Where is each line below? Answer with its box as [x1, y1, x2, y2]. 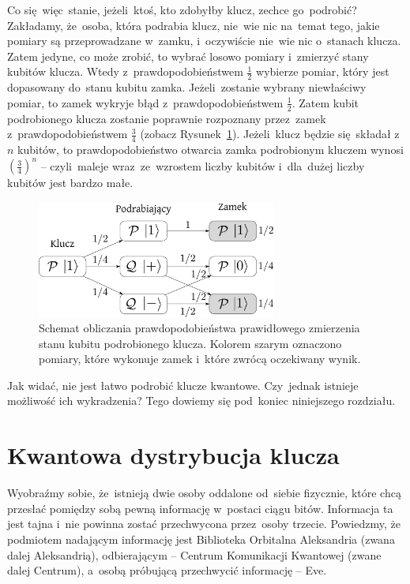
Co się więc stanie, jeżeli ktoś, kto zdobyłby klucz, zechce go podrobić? [7, 2, 357, 17]
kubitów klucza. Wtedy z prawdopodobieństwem [7, 63, 243, 80]
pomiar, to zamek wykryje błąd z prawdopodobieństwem [7, 94, 284, 110]
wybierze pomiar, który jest [256, 63, 389, 80]
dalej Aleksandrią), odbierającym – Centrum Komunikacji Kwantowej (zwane [7, 546, 382, 563]
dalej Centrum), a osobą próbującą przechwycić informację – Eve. [7, 562, 327, 578]
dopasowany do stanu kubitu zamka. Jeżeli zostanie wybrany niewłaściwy [7, 79, 367, 95]
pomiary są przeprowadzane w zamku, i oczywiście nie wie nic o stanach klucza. [7, 32, 401, 49]
